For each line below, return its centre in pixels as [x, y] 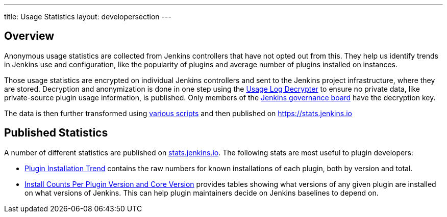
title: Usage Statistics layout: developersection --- [88, 17]
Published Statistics [56, 133]
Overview [29, 36]
